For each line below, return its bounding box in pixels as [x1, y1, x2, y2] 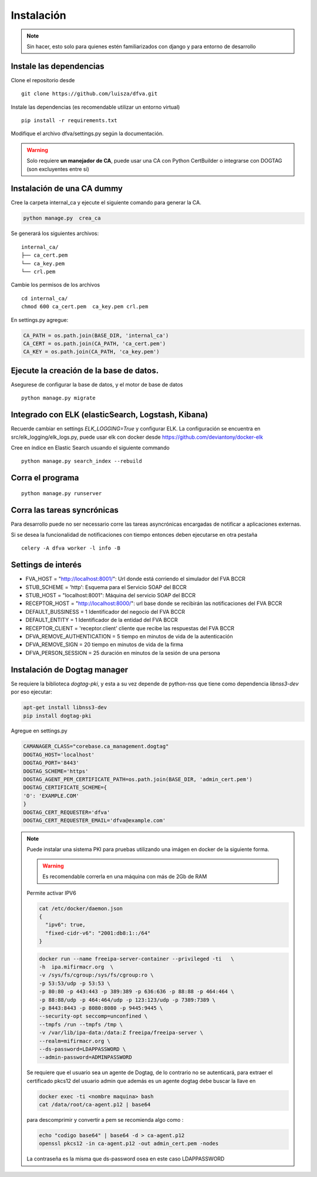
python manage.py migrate [21, 395, 96, 402]
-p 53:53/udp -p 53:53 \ [39, 980, 111, 987]
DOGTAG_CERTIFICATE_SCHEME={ [23, 784, 107, 791]
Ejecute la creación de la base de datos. [11, 365, 159, 375]
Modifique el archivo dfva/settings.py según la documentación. [11, 130, 164, 137]
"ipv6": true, [45, 922, 86, 928]
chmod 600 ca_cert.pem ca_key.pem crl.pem [21, 303, 149, 310]
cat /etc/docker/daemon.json [39, 905, 123, 912]
